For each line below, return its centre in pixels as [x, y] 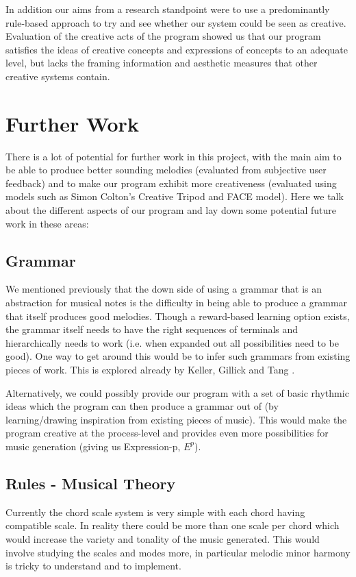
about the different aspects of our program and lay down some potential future [171, 210]
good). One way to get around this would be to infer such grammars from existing [178, 356]
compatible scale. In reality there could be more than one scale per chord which [173, 525]
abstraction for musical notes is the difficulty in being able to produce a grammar [177, 303]
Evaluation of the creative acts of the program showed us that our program [163, 36]
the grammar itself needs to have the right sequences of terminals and [152, 329]
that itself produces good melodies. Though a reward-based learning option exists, [178, 316]
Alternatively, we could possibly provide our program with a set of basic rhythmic [177, 392]
